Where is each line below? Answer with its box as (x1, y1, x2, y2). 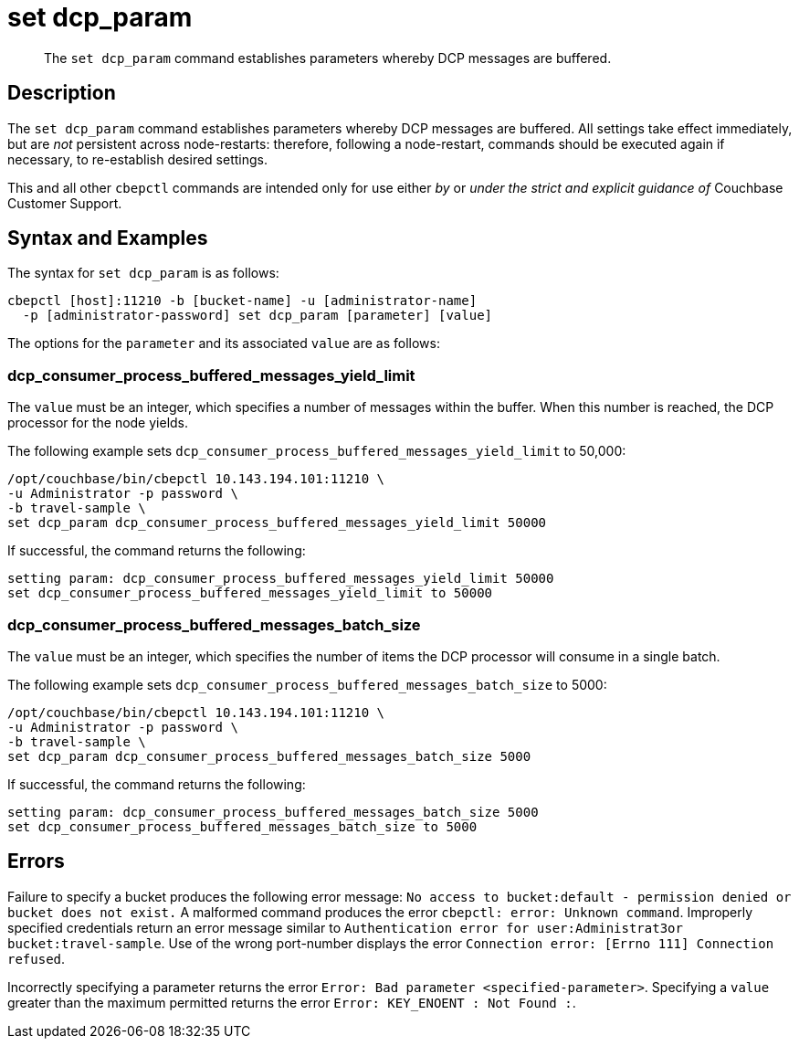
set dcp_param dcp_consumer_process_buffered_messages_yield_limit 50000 (7, 515, 547, 531)
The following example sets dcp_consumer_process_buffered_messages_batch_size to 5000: (7, 676, 607, 692)
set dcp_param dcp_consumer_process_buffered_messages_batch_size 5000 (7, 748, 531, 764)
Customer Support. (7, 195, 122, 211)
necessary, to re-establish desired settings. (7, 151, 268, 167)
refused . (7, 950, 66, 967)
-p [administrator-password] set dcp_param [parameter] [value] (22, 308, 493, 323)
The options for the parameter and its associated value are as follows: (7, 335, 440, 352)
